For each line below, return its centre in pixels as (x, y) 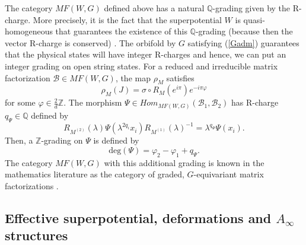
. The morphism (93, 102)
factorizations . (32, 185)
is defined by (116, 140)
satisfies (180, 77)
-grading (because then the (244, 31)
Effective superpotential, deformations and (138, 217)
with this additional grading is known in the (184, 162)
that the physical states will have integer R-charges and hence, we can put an (146, 54)
